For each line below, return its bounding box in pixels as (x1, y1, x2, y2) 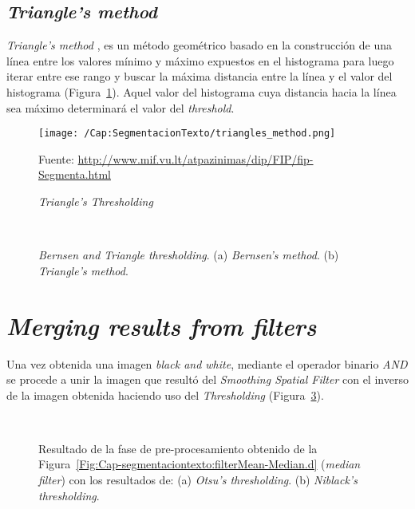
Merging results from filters (6, 309, 317, 342)
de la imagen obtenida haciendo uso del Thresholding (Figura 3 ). (6, 386, 324, 403)
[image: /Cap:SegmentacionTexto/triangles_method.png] (38, 128, 336, 140)
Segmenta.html (38, 166, 111, 183)
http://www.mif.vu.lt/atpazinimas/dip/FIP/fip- (77, 150, 314, 167)
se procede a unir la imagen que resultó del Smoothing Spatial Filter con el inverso (6, 371, 409, 388)
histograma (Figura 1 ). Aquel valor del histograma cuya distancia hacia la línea (6, 83, 397, 100)
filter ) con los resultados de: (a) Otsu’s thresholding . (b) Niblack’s (38, 472, 358, 488)
